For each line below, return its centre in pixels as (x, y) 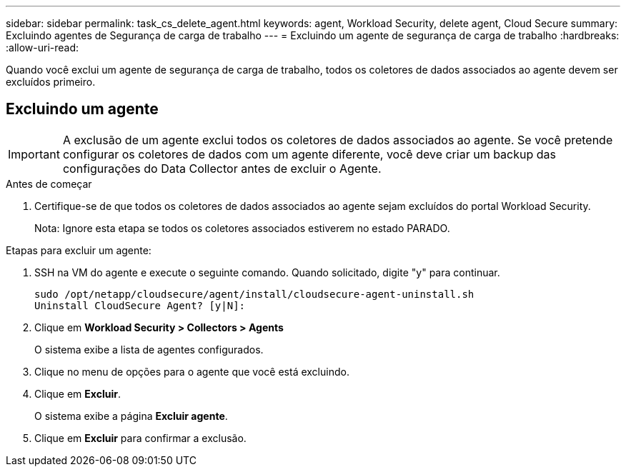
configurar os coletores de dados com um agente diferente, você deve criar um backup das (309, 154)
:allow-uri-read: (43, 47)
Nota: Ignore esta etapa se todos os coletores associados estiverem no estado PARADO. (242, 228)
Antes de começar (49, 184)
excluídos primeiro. (51, 82)
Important (34, 154)
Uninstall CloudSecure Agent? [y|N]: (140, 305)
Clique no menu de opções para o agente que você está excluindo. (192, 371)
